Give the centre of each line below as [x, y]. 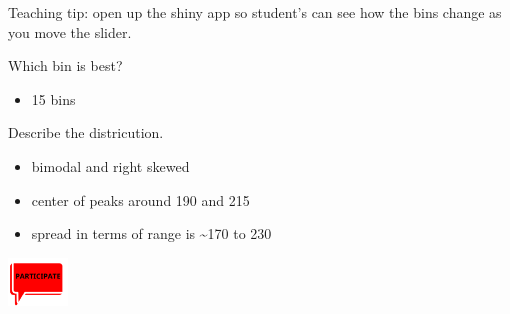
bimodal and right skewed [110, 165]
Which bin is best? [65, 65]
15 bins [53, 98]
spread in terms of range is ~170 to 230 [151, 233]
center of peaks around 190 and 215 [140, 199]
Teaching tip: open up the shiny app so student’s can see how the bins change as [255, 12]
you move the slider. [70, 31]
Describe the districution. [86, 132]
